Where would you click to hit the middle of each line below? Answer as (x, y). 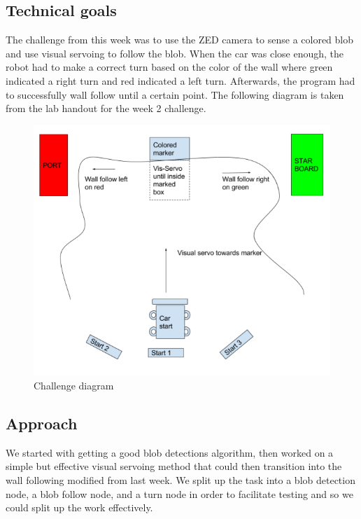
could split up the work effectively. (79, 507)
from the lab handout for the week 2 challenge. (106, 108)
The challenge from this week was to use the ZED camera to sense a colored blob (180, 40)
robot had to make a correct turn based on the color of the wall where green (169, 67)
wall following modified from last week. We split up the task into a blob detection (180, 479)
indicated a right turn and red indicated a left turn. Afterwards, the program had (180, 80)
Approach (42, 423)
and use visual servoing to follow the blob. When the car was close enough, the (175, 53)
